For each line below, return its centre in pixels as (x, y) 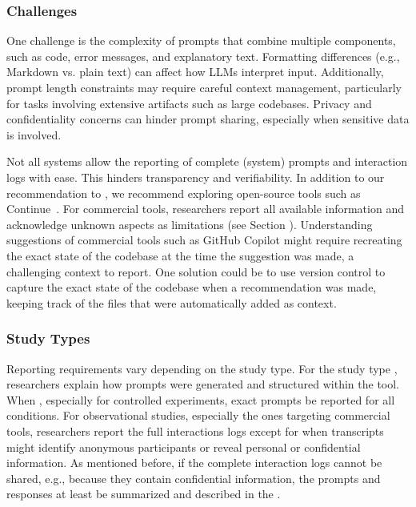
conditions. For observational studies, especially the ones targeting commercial (198, 415)
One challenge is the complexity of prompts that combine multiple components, (201, 40)
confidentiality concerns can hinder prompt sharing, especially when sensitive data (208, 119)
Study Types (48, 338)
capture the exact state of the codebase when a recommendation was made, (192, 287)
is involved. (34, 134)
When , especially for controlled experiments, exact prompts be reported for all (201, 399)
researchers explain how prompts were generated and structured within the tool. (203, 384)
